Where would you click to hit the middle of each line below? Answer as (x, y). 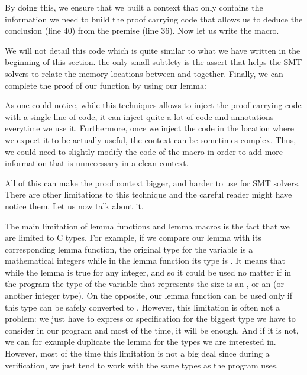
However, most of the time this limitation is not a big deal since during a (137, 353)
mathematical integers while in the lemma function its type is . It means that (145, 261)
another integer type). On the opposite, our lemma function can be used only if (149, 295)
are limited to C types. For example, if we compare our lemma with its (133, 237)
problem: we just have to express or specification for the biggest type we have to (150, 319)
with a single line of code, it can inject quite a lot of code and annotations (139, 116)
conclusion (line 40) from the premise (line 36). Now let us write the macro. (142, 30)
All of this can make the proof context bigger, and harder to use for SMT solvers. (153, 182)
